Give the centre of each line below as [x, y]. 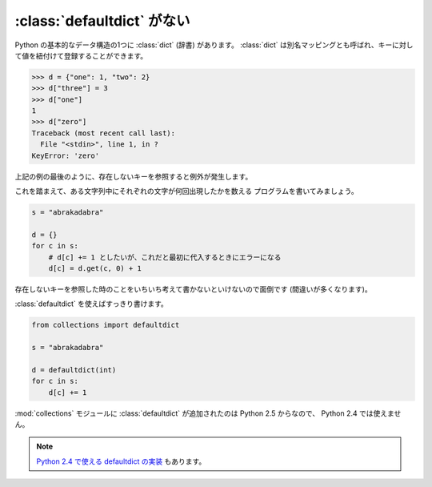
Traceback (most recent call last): [104, 133]
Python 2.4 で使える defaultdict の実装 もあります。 [121, 461]
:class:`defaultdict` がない [103, 21]
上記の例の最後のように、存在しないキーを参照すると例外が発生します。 [134, 176]
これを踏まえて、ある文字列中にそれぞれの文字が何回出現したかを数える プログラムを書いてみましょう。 [187, 191]
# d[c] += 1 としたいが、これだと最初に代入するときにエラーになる [165, 257]
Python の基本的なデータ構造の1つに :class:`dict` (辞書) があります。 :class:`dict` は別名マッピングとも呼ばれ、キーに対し [214, 45]
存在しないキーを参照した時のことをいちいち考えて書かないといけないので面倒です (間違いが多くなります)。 [193, 289]
